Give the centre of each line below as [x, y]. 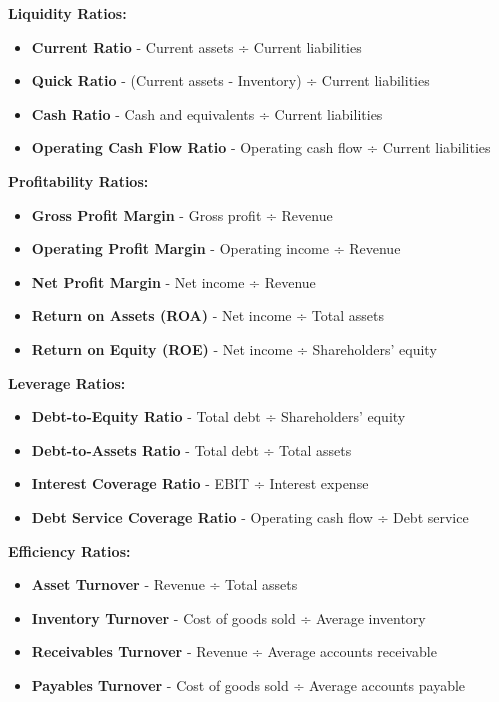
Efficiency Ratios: [69, 550]
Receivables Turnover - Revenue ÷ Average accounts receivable [234, 651]
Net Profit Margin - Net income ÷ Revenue [173, 281]
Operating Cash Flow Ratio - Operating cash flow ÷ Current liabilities [261, 147]
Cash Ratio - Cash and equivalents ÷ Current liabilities [207, 113]
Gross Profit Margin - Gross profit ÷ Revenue [182, 214]
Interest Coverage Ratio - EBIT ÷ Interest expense [200, 483]
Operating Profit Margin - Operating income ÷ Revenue [216, 248]
